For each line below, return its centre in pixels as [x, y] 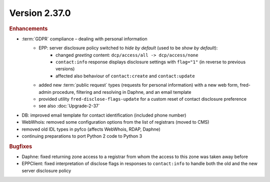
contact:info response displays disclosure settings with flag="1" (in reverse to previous [151, 62]
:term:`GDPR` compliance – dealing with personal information [84, 39]
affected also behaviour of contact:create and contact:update [125, 76]
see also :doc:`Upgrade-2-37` [69, 106]
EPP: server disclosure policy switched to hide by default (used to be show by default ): [128, 48]
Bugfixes [21, 146]
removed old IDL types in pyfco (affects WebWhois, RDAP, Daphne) [91, 129]
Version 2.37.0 [40, 13]
